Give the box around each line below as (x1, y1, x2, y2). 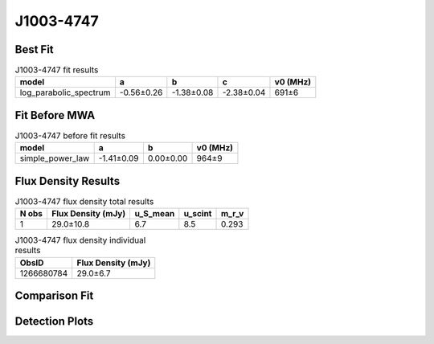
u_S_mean (134, 208, 175, 219)
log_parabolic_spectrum (19, 87, 111, 98)
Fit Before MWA (14, 109, 96, 122)
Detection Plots (14, 314, 94, 329)
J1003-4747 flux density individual (14, 235, 146, 246)
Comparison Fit (14, 289, 94, 303)
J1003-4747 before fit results (14, 130, 126, 141)
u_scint (183, 208, 212, 219)
